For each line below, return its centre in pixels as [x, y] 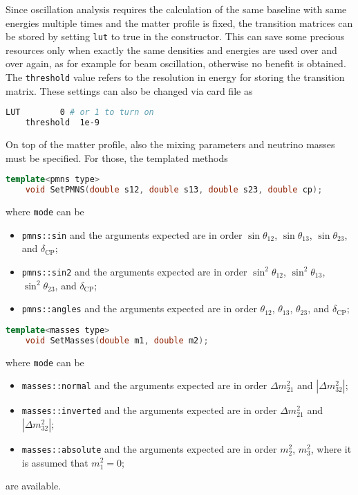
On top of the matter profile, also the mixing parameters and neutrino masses [170, 144]
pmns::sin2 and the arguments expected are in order [134, 271]
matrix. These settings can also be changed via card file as [129, 90]
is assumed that [55, 462]
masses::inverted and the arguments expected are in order [149, 410]
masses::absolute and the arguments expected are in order [149, 448]
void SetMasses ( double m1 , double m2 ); [117, 340]
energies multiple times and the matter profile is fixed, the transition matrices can [179, 22]
